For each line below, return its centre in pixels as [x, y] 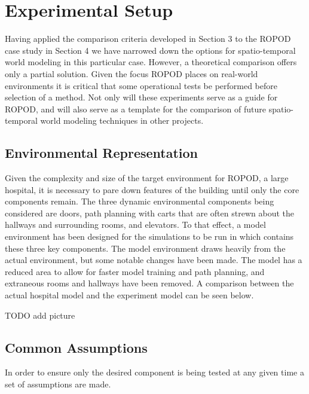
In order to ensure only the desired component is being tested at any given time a [154, 372]
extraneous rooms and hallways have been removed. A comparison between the [149, 283]
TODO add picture [40, 315]
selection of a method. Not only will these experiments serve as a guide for [141, 97]
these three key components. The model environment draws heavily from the [145, 248]
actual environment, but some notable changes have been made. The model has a [154, 260]
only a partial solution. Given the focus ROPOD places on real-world [131, 73]
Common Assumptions [76, 347]
